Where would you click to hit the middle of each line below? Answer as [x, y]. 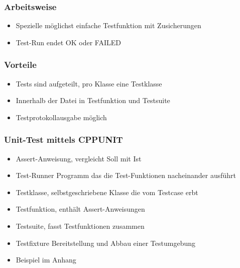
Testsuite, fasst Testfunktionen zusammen [80, 226]
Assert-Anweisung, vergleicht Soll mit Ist [79, 158]
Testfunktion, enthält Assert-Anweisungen [80, 209]
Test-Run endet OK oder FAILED [68, 42]
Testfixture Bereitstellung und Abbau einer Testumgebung [105, 243]
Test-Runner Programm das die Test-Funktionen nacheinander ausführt [126, 175]
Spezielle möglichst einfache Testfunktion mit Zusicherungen [108, 25]
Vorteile [20, 65]
